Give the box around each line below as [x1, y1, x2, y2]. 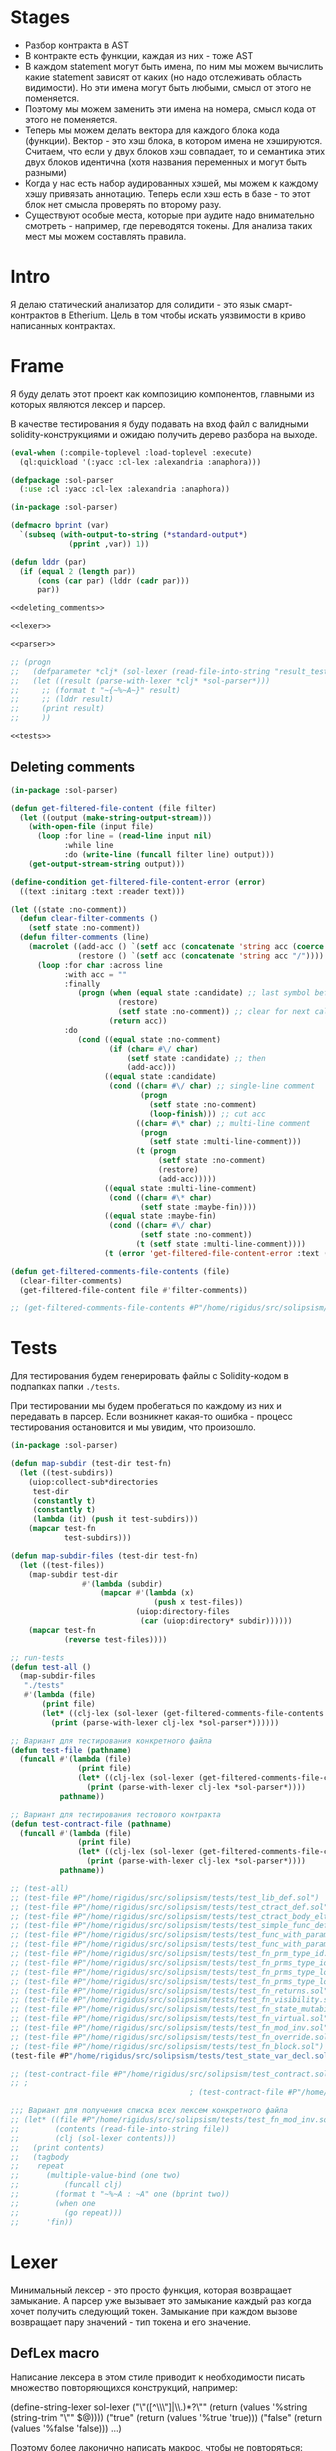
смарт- [262, 298, 293, 310]
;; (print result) [10, 704, 105, 714]
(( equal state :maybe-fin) [104, 1211, 217, 1221]
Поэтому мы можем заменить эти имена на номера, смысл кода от [24, 102, 317, 115]
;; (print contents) [10, 2142, 105, 2153]
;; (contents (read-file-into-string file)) [10, 2124, 230, 2134]
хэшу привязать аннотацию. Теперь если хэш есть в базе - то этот [24, 187, 311, 200]
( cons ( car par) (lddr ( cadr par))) [36, 576, 190, 586]
